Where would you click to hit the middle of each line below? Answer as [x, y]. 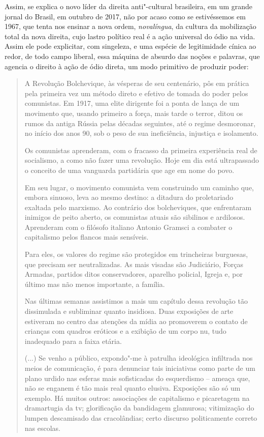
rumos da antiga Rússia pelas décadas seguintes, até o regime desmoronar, [140, 123]
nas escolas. [43, 428]
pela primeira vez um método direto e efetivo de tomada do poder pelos [136, 93]
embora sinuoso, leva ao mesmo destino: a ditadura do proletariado [129, 197]
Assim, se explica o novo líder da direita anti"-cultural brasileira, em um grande [128, 6]
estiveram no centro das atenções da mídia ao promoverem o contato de [136, 321]
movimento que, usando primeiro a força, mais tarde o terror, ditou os [134, 113]
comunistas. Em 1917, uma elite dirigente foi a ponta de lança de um [132, 103]
